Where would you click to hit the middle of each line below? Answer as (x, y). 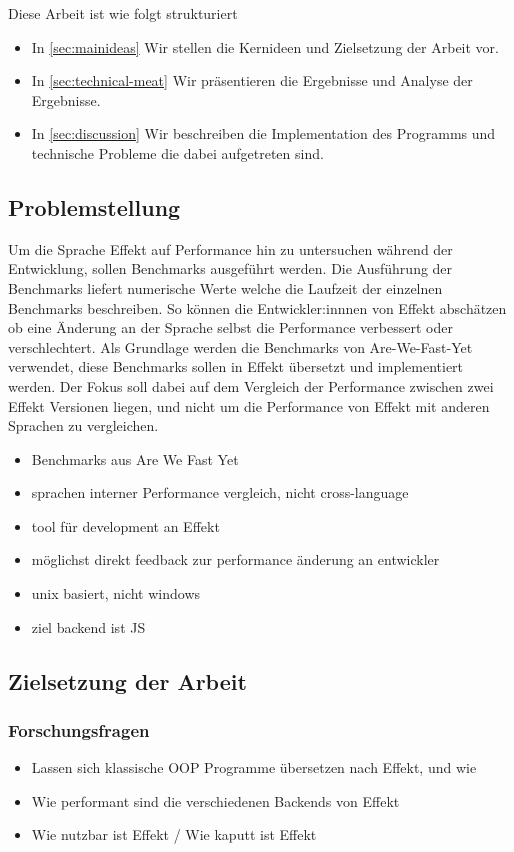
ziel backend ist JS (88, 626)
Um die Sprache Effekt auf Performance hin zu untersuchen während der (230, 248)
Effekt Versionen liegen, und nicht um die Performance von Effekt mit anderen (249, 405)
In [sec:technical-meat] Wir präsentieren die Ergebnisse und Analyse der (252, 80)
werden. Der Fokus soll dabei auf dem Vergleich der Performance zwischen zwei (251, 385)
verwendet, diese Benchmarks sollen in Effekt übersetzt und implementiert (236, 366)
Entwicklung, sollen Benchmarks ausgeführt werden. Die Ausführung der (230, 268)
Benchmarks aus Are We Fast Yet (135, 458)
